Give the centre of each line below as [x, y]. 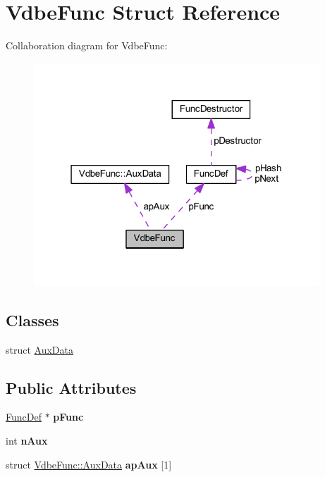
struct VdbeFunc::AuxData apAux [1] [89, 464]
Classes [32, 320]
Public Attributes [71, 387]
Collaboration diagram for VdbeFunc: [87, 45]
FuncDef [24, 417]
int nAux [27, 440]
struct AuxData [39, 349]
